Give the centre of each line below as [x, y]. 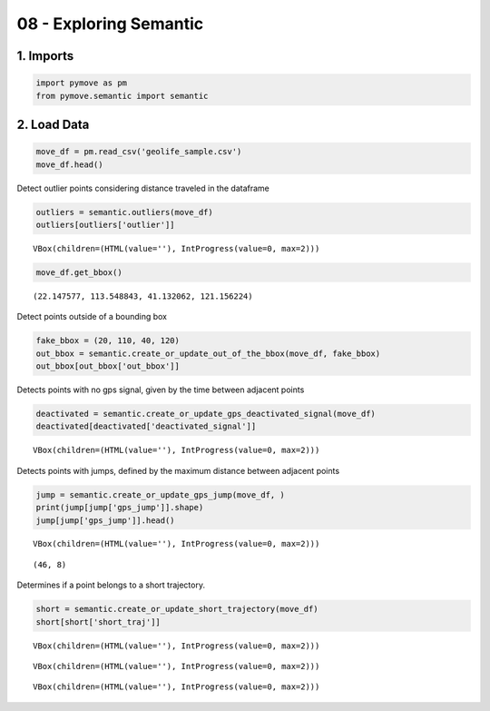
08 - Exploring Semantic [110, 24]
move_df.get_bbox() [79, 272]
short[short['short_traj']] [98, 622]
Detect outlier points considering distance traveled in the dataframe [143, 188]
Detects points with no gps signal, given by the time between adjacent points [161, 390]
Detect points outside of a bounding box [92, 317]
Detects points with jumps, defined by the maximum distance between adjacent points [178, 470]
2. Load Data [53, 124]
